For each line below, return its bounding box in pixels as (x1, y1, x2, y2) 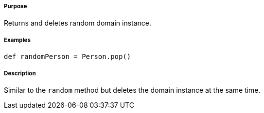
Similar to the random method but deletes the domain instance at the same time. (4, 85, 261, 94)
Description (4, 70, 36, 77)
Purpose (4, 3, 27, 10)
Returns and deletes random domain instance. (4, 19, 152, 28)
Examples (4, 36, 31, 43)
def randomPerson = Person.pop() (4, 53, 131, 61)
